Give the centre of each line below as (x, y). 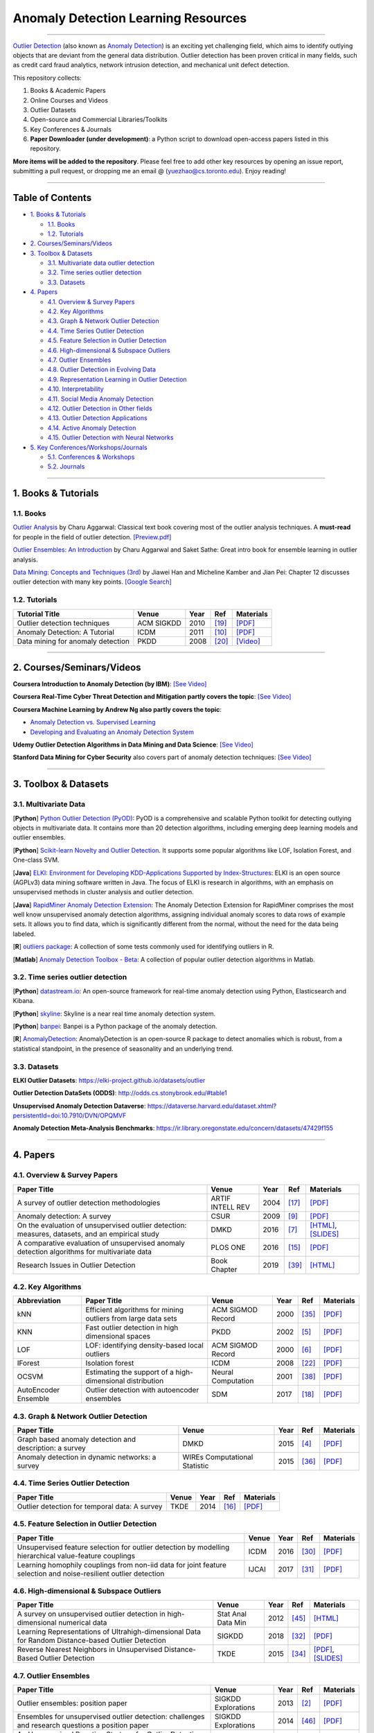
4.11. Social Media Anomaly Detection (100, 399)
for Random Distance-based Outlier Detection (91, 1641)
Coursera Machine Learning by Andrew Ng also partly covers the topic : (117, 709)
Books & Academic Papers (68, 91)
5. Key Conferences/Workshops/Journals (89, 447)
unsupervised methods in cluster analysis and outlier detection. (103, 892)
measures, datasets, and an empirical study (88, 1234)
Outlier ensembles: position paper (72, 1703)
